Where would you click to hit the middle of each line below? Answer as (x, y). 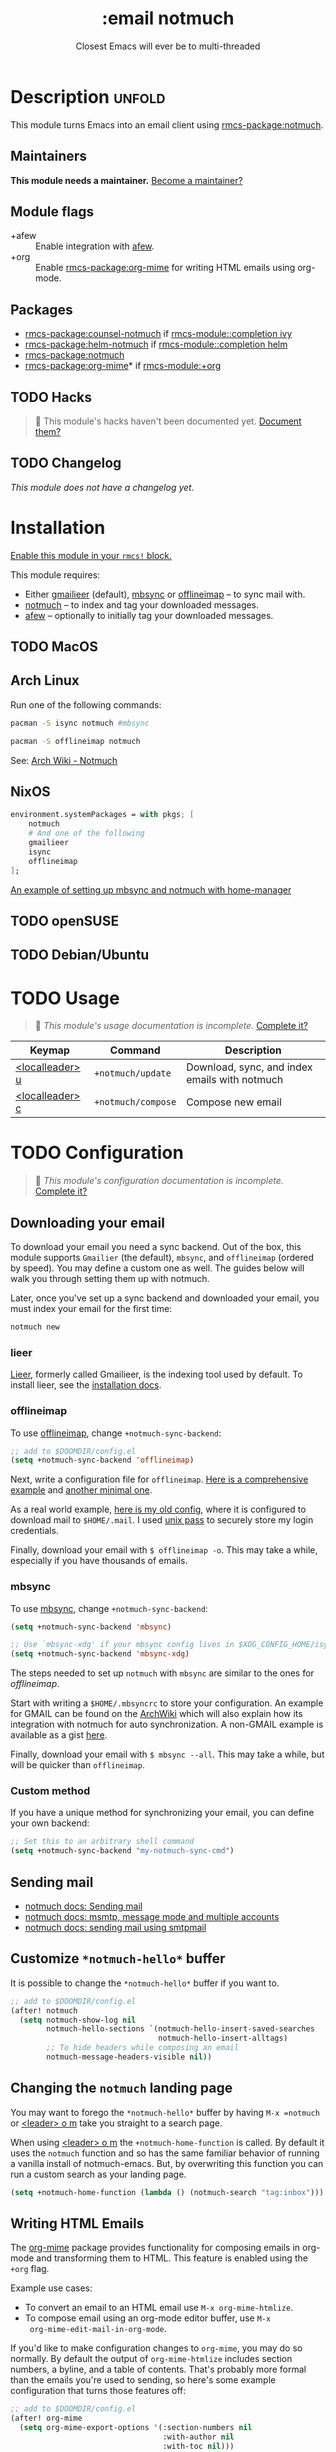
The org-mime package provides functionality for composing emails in (155, 2248)
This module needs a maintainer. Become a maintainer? (126, 180)
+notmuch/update (133, 1073)
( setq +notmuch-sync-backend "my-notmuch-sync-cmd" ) (122, 1851)
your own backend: (50, 1823)
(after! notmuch (44, 2010)
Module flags (52, 211)
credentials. (34, 1531)
